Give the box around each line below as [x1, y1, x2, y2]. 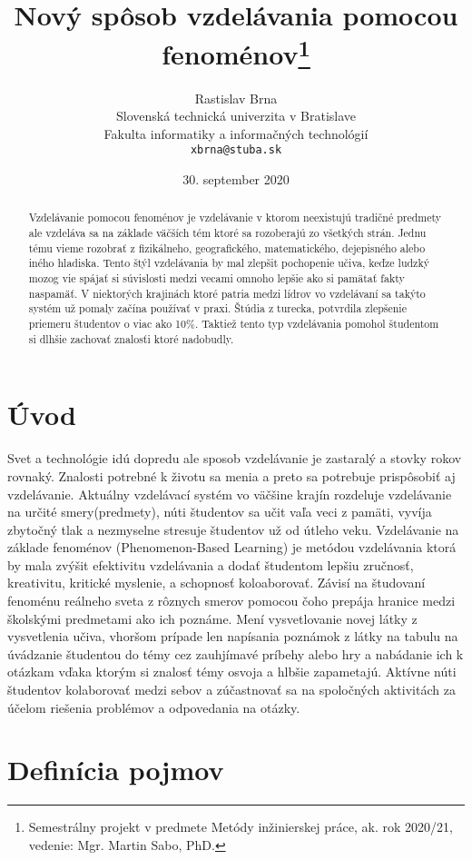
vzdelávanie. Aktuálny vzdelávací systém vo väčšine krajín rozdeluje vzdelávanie [7, 484, 452, 503]
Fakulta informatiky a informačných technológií [103, 124, 369, 143]
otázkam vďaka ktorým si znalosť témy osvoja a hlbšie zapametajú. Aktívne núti [7, 662, 457, 681]
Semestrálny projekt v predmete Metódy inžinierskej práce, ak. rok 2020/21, [28, 817, 453, 836]
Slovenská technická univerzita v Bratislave [115, 106, 357, 125]
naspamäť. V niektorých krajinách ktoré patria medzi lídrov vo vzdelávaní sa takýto [28, 285, 426, 301]
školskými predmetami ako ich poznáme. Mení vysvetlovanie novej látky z [7, 608, 418, 628]
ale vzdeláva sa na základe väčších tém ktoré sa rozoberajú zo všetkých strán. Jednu [28, 225, 427, 241]
